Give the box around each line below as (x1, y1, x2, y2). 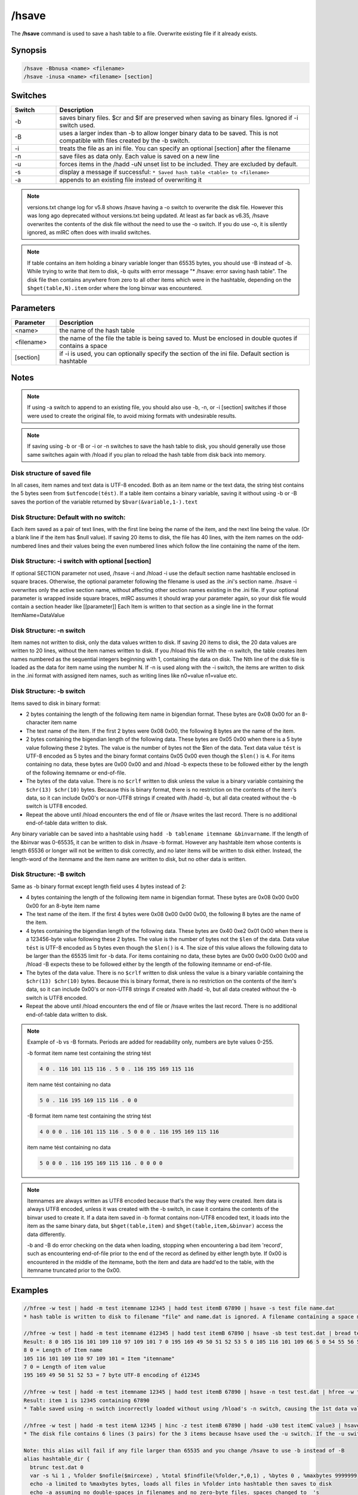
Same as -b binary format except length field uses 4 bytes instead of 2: (11, 883, 186, 890)
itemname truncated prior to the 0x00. (27, 1267, 121, 1274)
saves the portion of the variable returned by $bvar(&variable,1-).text (11, 498, 198, 505)
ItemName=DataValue (11, 611, 65, 618)
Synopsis (11, 45, 47, 56)
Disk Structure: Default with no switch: (11, 513, 126, 521)
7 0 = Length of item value (23, 1363, 106, 1370)
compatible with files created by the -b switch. (59, 136, 190, 145)
